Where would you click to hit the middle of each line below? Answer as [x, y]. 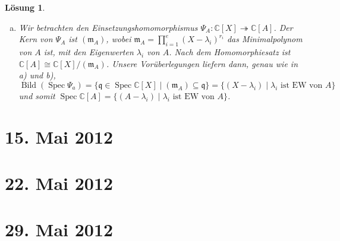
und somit [37, 95]
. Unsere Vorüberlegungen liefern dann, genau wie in [202, 63]
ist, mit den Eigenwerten [89, 51]
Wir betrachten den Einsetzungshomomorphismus [108, 27]
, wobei [119, 39]
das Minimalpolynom [265, 39]
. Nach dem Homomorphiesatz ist [230, 51]
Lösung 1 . [25, 7]
